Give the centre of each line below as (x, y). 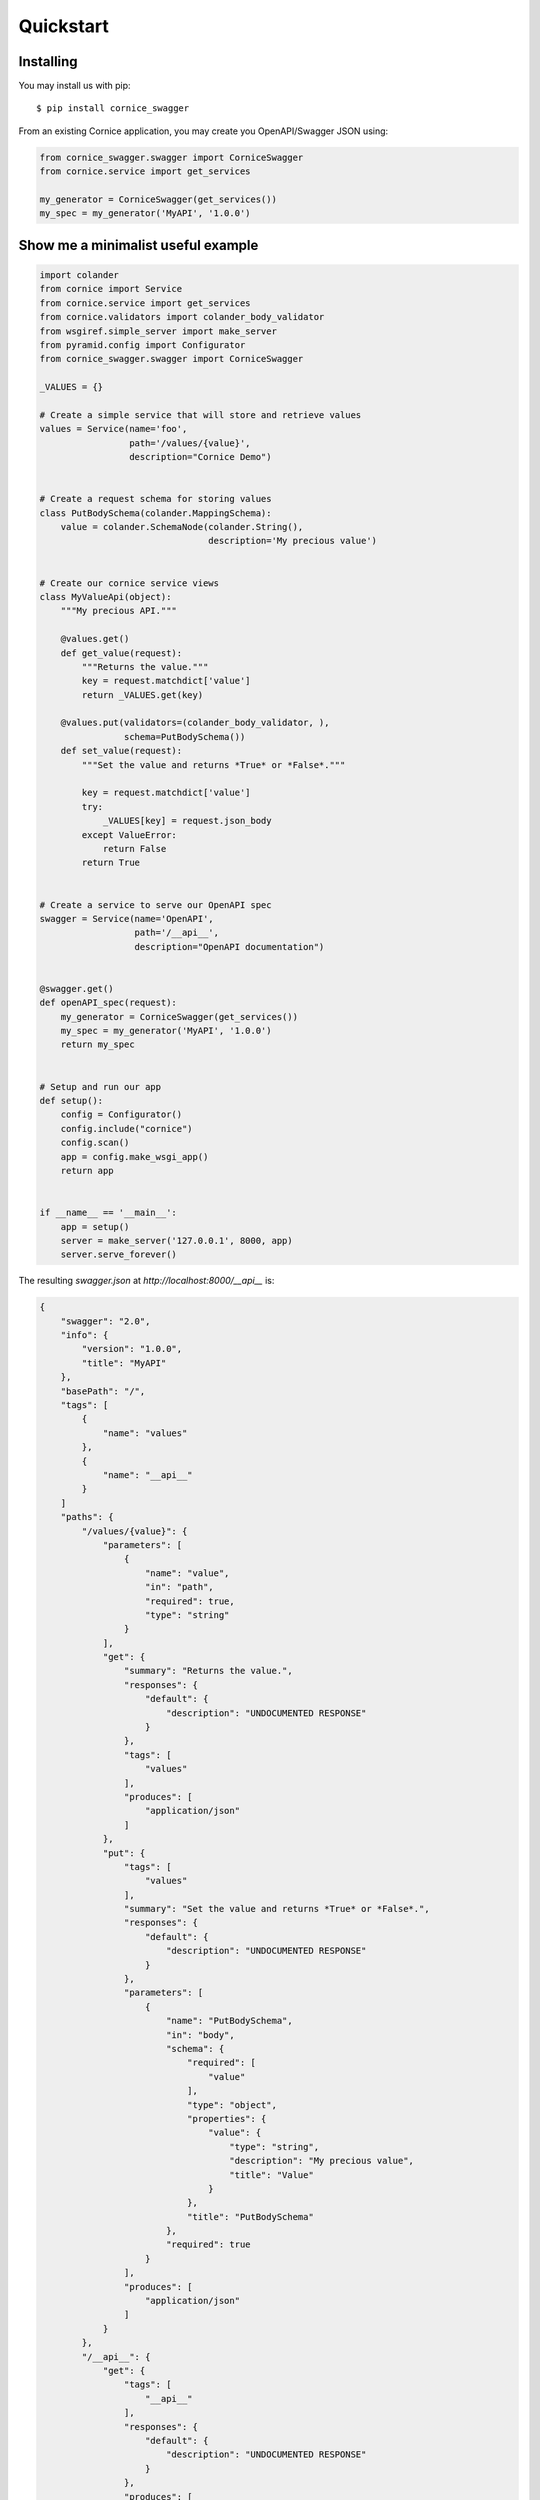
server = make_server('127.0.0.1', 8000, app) (177, 1240)
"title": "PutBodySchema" (250, 2216)
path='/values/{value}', (189, 443)
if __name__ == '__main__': (108, 1213)
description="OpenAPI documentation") (229, 946)
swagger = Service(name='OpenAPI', (126, 918)
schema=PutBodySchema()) (184, 736)
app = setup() (95, 1226)
